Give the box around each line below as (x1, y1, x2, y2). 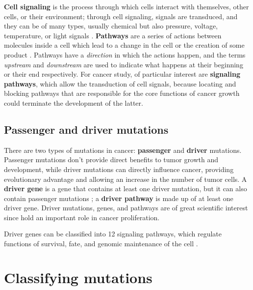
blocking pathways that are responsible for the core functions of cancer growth (4, 88, 240, 98)
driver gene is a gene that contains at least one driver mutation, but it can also (4, 183, 247, 194)
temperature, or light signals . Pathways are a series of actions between (4, 30, 222, 40)
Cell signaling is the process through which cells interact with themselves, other (4, 1, 249, 11)
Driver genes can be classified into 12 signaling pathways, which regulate (4, 229, 222, 239)
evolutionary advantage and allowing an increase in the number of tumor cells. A (4, 174, 247, 184)
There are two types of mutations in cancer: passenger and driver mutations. (4, 145, 242, 155)
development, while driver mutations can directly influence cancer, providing (4, 164, 234, 174)
